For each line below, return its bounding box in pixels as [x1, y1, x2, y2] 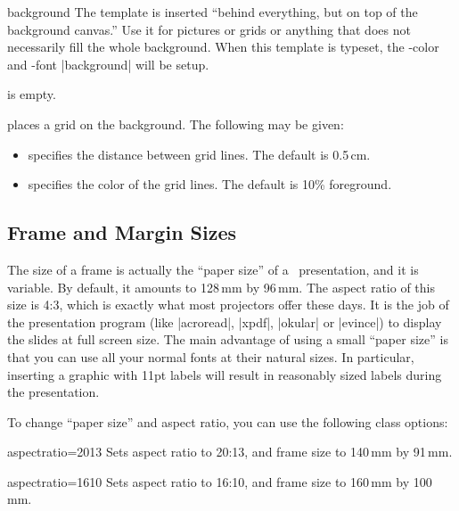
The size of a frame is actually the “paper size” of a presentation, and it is [7, 260, 419, 278]
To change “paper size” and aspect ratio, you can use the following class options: [7, 412, 448, 431]
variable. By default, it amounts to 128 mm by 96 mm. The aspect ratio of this [7, 277, 435, 296]
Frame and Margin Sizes [7, 218, 237, 246]
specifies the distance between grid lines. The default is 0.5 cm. [28, 144, 371, 163]
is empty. [7, 85, 56, 103]
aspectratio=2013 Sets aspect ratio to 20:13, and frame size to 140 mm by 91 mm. [7, 442, 453, 461]
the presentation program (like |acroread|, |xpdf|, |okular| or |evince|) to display [7, 312, 442, 331]
